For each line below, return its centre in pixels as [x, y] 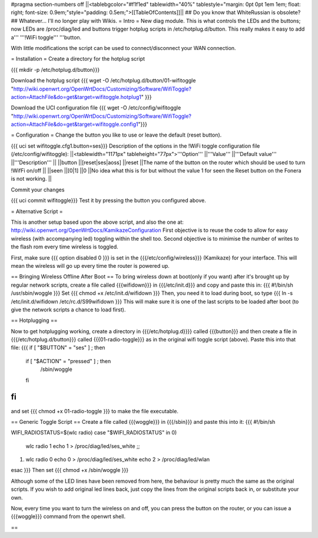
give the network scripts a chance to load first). [68, 310]
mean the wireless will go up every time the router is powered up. [90, 265]
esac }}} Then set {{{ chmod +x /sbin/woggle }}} [70, 470]
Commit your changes [38, 190]
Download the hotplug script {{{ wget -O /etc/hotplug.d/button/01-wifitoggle [103, 81]
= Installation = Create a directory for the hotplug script [78, 59]
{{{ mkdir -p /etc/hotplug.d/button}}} [55, 69]
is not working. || [32, 179]
